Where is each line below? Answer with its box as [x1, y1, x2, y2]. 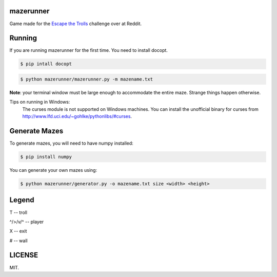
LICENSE [9, 251, 38, 260]
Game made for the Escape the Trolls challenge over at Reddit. [9, 21, 142, 27]
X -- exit [9, 228, 27, 234]
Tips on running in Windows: [9, 99, 70, 105]
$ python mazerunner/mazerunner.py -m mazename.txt [20, 76, 153, 82]
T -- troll [9, 209, 28, 215]
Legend [9, 195, 34, 205]
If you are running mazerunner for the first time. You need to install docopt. [9, 47, 168, 53]
